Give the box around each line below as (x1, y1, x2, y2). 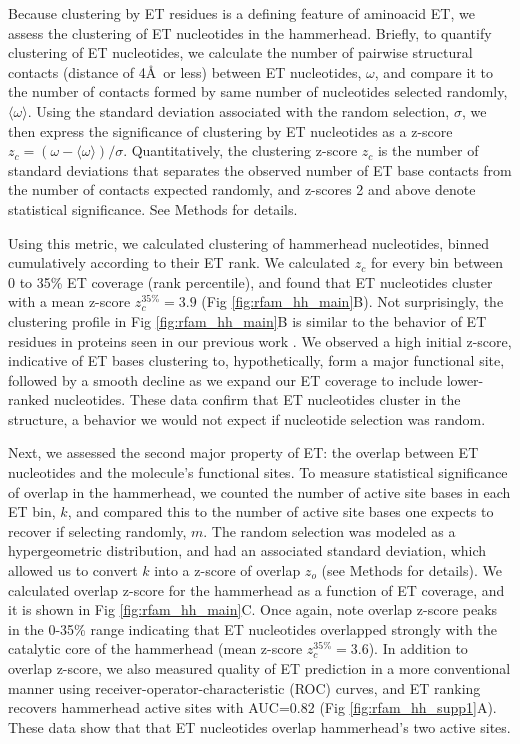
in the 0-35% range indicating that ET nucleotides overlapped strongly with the (8, 618, 497, 639)
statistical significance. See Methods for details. (8, 198, 298, 219)
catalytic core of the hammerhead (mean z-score (8, 638, 303, 659)
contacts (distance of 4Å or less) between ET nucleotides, (8, 61, 362, 82)
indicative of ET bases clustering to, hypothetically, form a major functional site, (8, 350, 505, 371)
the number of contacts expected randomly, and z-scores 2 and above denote (8, 179, 476, 200)
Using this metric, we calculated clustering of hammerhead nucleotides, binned (8, 232, 490, 253)
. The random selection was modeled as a (203, 520, 456, 541)
